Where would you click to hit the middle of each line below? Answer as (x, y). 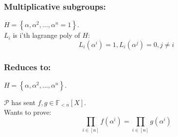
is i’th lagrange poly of (46, 35)
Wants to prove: (28, 112)
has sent (23, 102)
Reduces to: (27, 67)
